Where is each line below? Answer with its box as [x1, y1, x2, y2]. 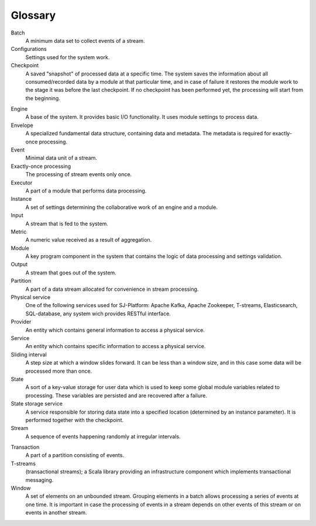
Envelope [11, 122, 33, 129]
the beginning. [25, 94, 61, 102]
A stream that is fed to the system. [25, 220, 108, 227]
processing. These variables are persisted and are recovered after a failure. [25, 392, 207, 399]
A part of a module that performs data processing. [25, 187, 147, 194]
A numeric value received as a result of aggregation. [25, 236, 152, 243]
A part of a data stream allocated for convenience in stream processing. [25, 286, 199, 293]
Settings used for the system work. [25, 53, 110, 61]
